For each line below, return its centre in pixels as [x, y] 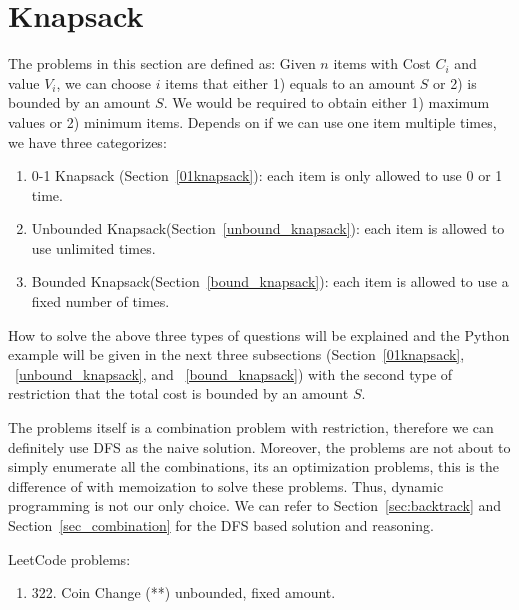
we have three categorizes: [87, 141]
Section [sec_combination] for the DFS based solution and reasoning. [221, 525]
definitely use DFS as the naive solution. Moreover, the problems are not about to [259, 446]
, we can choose [104, 82]
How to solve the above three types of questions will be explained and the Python [259, 334]
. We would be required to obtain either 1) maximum [326, 102]
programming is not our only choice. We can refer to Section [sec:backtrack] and [255, 505]
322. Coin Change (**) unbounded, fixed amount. [183, 592]
